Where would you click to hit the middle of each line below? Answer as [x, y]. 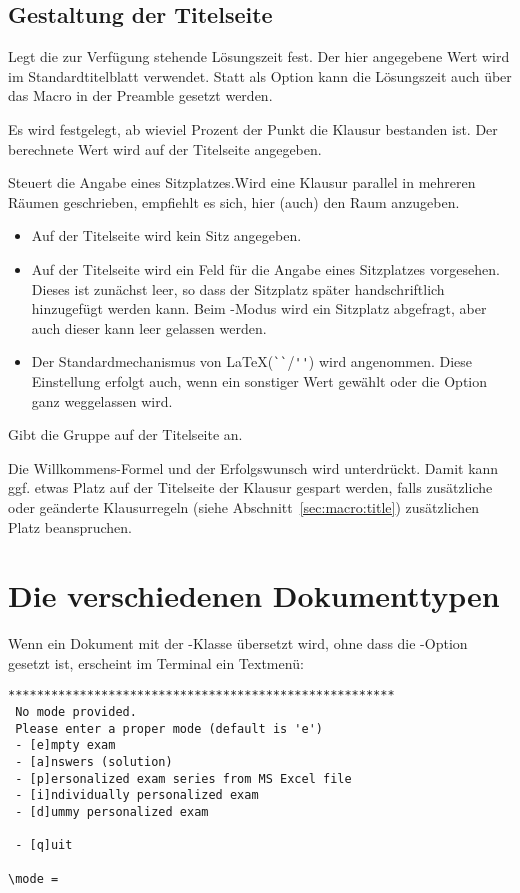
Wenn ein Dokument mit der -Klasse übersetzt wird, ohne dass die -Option [238, 643]
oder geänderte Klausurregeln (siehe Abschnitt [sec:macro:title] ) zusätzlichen [244, 506]
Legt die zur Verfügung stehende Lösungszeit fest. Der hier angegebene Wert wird [259, 56]
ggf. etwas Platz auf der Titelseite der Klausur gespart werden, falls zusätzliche [250, 487]
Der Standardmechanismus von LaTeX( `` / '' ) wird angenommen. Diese [252, 361]
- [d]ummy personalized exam [112, 812]
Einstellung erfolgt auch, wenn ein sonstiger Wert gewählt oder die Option [259, 380]
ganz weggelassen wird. [102, 400]
